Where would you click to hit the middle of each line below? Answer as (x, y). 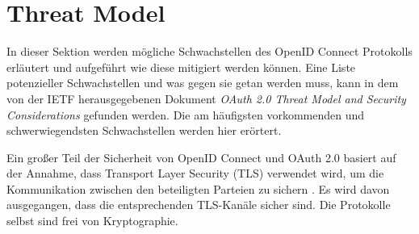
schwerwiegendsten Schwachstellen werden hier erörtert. (144, 130)
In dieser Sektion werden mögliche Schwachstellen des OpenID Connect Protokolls (209, 51)
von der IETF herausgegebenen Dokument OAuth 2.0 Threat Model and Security (206, 98)
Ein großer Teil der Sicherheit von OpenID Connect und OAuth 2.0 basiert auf (201, 157)
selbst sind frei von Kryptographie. (92, 221)
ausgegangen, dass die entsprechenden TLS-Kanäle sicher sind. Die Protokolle (199, 205)
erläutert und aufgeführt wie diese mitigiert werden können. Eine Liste (181, 67)
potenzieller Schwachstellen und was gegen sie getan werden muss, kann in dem (203, 83)
